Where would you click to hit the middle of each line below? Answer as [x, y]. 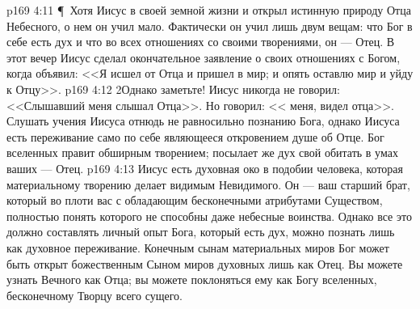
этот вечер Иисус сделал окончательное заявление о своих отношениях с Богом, [204, 57]
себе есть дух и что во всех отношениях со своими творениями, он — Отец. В [201, 42]
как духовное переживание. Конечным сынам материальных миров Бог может [198, 247]
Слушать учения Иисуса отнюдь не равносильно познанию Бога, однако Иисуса [203, 121]
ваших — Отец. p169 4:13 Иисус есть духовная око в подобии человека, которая [205, 168]
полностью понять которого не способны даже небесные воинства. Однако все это [209, 216]
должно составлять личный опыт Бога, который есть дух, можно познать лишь [201, 232]
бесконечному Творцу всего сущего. [94, 295]
